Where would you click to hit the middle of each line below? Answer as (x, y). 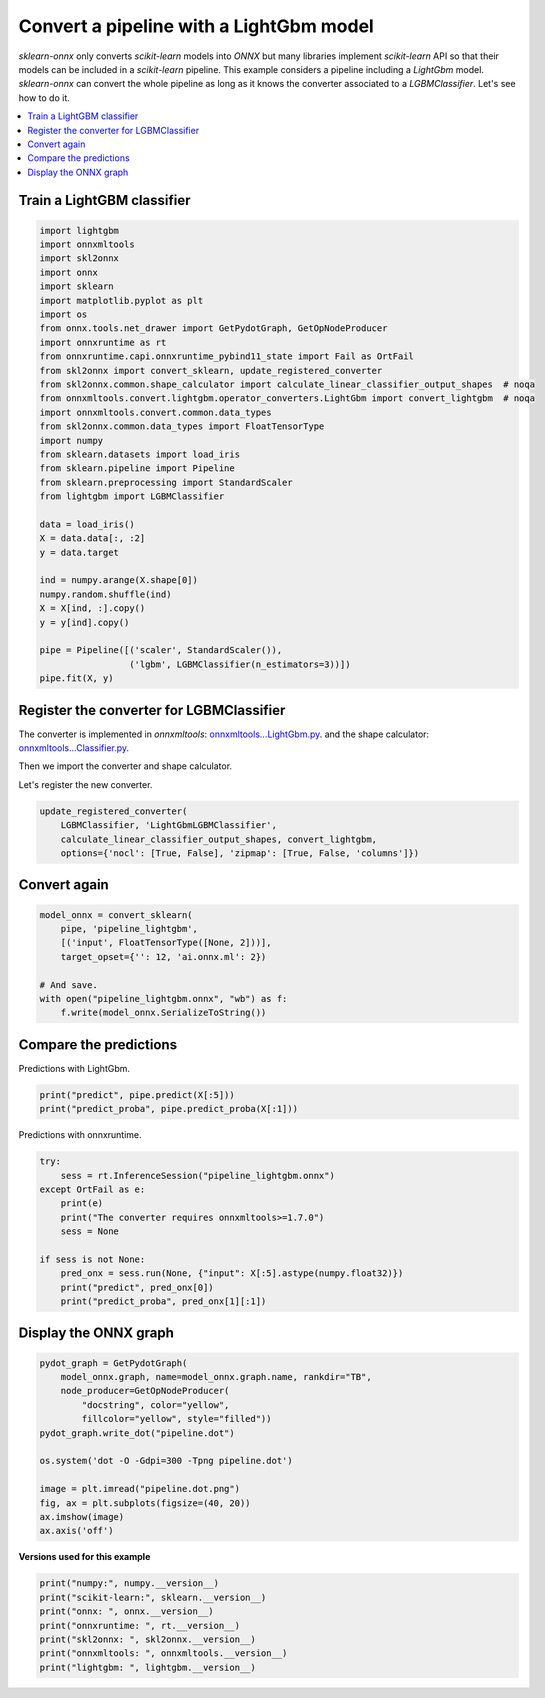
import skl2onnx (79, 258)
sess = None (90, 1231)
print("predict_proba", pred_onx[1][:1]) (163, 1301)
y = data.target (79, 552)
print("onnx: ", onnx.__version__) (126, 1611)
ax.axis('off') (76, 1531)
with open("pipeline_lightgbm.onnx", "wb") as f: (163, 998)
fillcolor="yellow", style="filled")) (176, 1419)
